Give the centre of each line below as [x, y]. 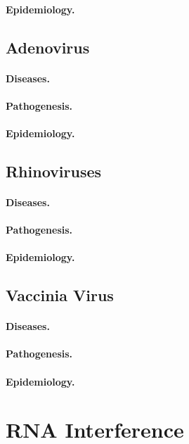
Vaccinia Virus [60, 295]
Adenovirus [48, 47]
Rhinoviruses [54, 171]
